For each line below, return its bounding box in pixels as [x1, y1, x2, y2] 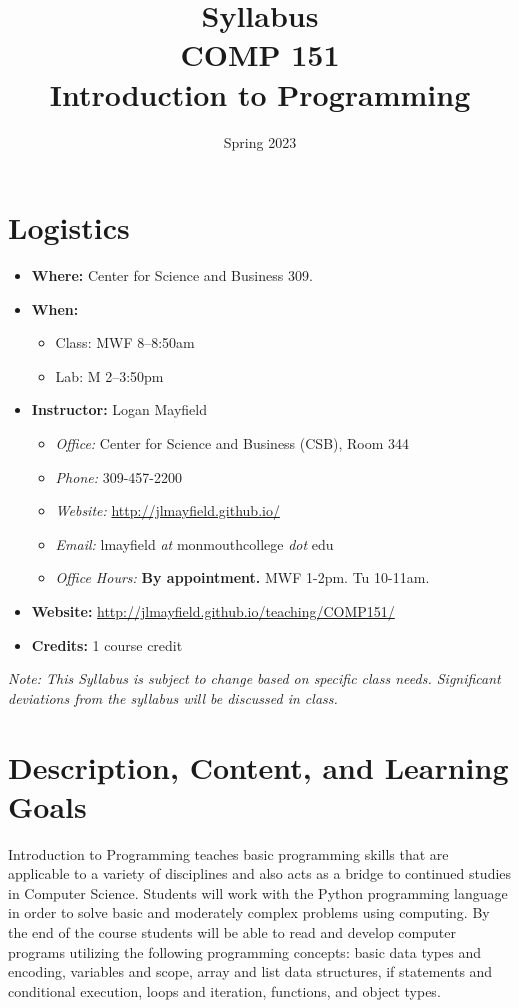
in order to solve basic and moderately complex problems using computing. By [8, 902, 490, 923]
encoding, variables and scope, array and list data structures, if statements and [8, 961, 493, 982]
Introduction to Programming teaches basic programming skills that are [8, 843, 449, 864]
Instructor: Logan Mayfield [31, 399, 207, 420]
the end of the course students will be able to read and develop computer [8, 922, 456, 943]
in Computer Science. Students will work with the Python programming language [8, 882, 508, 903]
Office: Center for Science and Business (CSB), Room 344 [55, 433, 410, 453]
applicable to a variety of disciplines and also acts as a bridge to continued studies [8, 863, 512, 884]
